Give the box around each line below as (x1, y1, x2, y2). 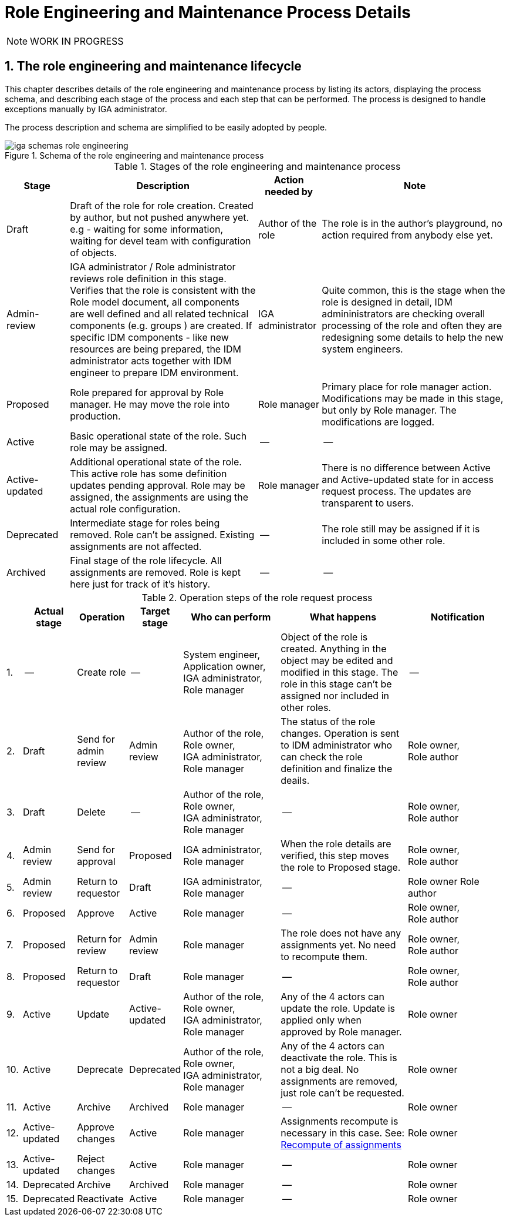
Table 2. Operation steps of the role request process (141, 591, 373, 603)
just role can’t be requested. (281, 1086, 404, 1099)
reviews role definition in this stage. (70, 272, 227, 284)
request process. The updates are (322, 485, 471, 497)
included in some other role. (322, 534, 445, 546)
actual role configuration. (70, 502, 181, 515)
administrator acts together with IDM (70, 354, 232, 367)
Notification (431, 610, 485, 623)
